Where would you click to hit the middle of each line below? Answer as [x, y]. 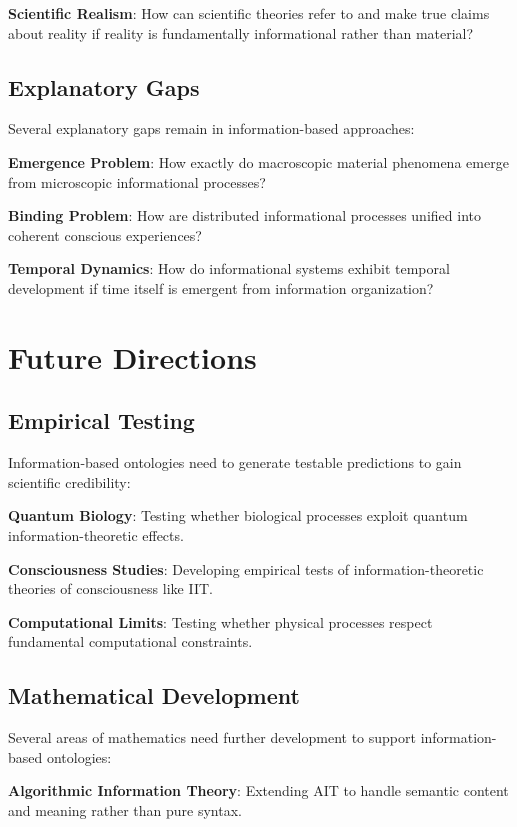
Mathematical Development [154, 695]
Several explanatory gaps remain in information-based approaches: [211, 128]
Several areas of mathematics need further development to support [212, 737]
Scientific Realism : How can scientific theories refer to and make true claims [249, 13]
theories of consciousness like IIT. [110, 588]
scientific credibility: [69, 481]
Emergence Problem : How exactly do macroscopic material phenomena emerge [258, 161]
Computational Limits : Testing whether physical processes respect [220, 621]
